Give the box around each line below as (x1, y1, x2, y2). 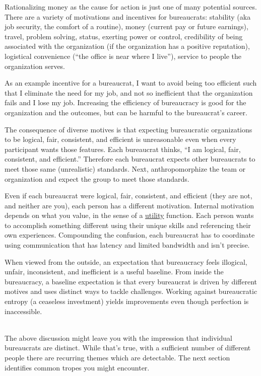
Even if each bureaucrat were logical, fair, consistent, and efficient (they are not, (5, 190, 252, 201)
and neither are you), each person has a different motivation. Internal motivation (5, 200, 254, 210)
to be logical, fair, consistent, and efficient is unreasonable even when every (5, 134, 236, 144)
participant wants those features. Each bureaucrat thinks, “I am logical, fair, (5, 143, 241, 154)
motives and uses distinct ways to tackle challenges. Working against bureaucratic (5, 286, 257, 296)
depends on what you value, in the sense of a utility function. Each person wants (5, 210, 254, 220)
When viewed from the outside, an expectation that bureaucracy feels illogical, (5, 256, 247, 267)
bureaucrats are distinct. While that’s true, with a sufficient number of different (5, 342, 251, 353)
